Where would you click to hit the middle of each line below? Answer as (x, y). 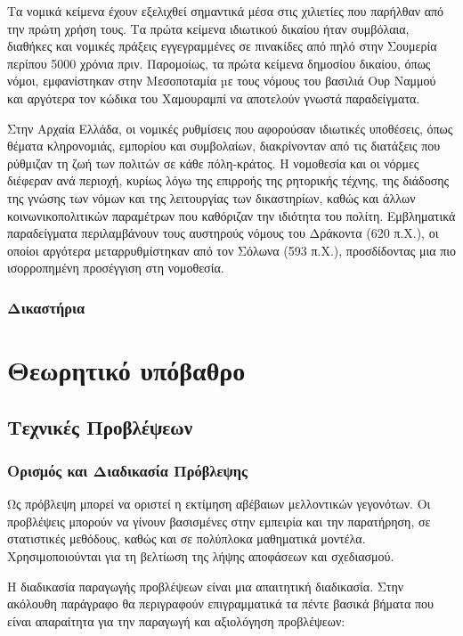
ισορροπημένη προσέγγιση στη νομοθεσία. (116, 268)
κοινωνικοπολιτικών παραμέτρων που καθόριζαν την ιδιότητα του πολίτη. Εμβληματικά (231, 215)
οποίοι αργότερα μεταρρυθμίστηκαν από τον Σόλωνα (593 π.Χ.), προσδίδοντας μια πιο (231, 250)
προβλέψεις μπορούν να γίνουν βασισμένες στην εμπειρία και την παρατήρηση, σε (219, 521)
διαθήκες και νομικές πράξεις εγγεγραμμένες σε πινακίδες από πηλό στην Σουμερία (222, 46)
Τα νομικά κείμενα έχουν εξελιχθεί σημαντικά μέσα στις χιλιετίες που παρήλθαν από (226, 11)
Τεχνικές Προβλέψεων (100, 426)
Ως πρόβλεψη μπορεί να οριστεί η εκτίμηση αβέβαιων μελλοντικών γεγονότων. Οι (219, 504)
